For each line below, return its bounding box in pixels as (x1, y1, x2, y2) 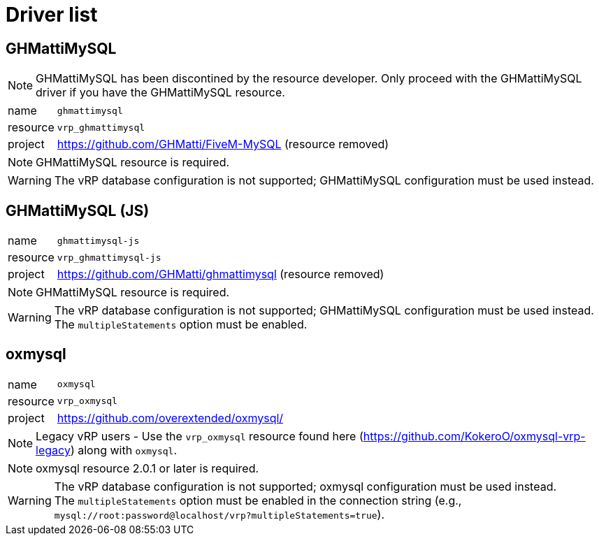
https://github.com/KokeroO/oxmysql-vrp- (363, 428, 586, 443)
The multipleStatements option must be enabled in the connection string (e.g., (54, 493, 462, 507)
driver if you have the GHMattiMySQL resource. (36, 85, 285, 100)
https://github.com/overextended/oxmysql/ (57, 410, 284, 425)
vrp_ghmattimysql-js (57, 252, 161, 263)
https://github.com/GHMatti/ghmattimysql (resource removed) (57, 267, 384, 282)
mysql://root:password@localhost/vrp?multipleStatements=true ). (54, 507, 385, 521)
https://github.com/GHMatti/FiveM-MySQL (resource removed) (57, 137, 389, 152)
